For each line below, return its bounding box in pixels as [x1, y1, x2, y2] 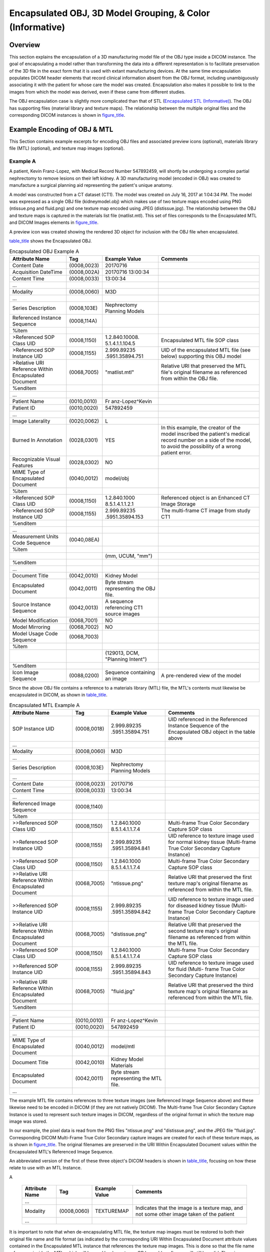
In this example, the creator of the [160, 424, 241, 431]
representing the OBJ [105, 585, 155, 592]
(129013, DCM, [105, 649, 140, 656]
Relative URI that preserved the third [168, 982, 253, 989]
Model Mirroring [12, 623, 50, 631]
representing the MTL [110, 1075, 162, 1082]
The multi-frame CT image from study [160, 507, 250, 514]
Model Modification [12, 616, 58, 623]
